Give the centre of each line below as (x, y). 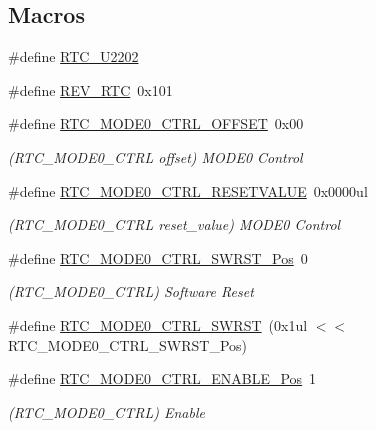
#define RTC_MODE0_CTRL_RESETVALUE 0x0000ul (188, 190)
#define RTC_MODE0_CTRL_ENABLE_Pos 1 (162, 378)
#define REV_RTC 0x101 (90, 89)
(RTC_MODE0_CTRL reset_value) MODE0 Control (174, 224)
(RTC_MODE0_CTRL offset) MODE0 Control (155, 156)
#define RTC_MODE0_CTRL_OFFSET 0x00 (156, 123)
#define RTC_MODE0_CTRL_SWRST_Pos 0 (158, 257)
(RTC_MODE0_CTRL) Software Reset (131, 291)
